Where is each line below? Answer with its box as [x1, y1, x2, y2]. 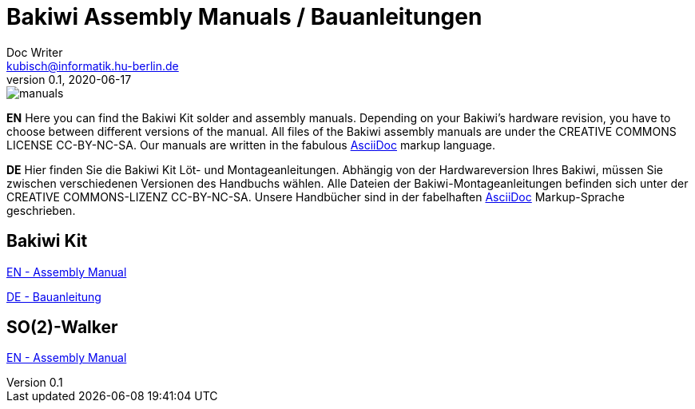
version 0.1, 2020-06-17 [6, 72, 132, 86]
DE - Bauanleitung [6, 289, 101, 304]
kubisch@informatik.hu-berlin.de [6, 58, 179, 73]
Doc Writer [6, 45, 63, 59]
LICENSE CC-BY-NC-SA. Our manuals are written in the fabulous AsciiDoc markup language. [6, 137, 496, 152]
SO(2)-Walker [6, 317, 118, 338]
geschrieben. [6, 203, 76, 217]
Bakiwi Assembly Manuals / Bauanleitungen [6, 3, 483, 30]
